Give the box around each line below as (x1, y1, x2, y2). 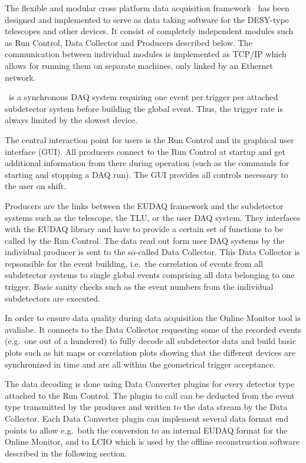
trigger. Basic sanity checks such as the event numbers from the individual (5, 280, 274, 293)
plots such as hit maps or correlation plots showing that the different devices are (5, 346, 295, 359)
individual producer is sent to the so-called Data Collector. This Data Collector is (5, 246, 300, 258)
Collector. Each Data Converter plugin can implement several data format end (5, 412, 288, 424)
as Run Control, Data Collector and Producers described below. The (5, 36, 252, 48)
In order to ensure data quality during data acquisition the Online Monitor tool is (5, 312, 301, 324)
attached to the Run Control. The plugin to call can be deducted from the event (5, 389, 295, 401)
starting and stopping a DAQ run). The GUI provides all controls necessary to (5, 168, 288, 180)
